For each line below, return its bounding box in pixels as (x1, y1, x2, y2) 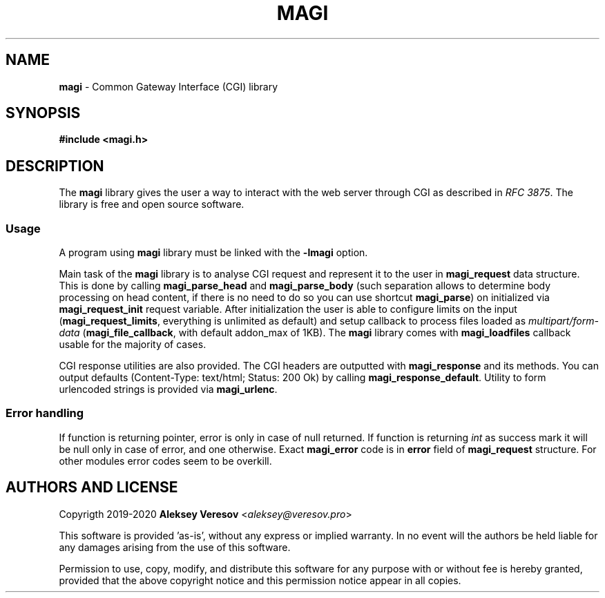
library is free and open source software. (59, 198, 244, 211)
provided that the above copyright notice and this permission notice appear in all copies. (59, 574, 461, 586)
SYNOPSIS (6, 104, 81, 122)
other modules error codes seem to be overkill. (59, 454, 272, 467)
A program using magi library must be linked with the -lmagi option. (59, 247, 368, 259)
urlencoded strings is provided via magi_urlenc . (59, 383, 278, 396)
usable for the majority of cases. (59, 338, 207, 351)
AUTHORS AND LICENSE (6, 479, 178, 496)
